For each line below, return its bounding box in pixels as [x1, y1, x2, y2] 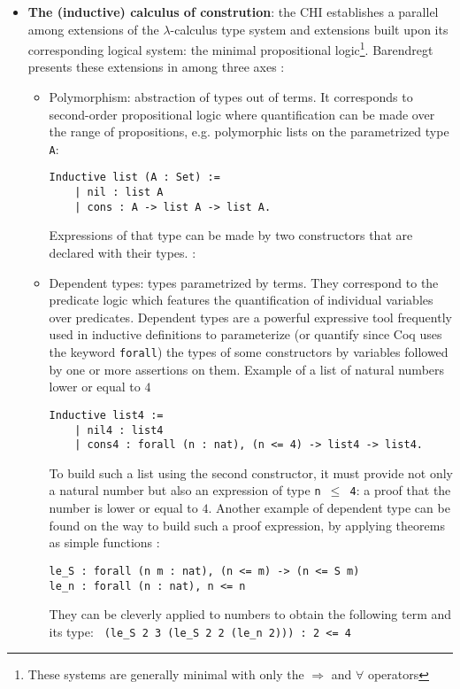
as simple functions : [49, 533, 160, 552]
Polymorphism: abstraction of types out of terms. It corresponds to [49, 88, 413, 106]
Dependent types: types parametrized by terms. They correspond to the [49, 273, 439, 291]
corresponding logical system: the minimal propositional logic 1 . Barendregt [27, 38, 433, 58]
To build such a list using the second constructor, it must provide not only [49, 463, 453, 482]
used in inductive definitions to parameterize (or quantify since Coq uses [49, 325, 442, 344]
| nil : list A [74, 186, 164, 199]
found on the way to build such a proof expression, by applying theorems [49, 515, 445, 534]
